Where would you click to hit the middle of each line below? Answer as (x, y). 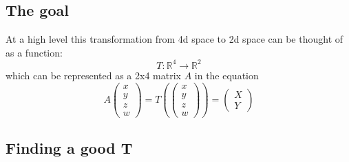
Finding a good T (69, 148)
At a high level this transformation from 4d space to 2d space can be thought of (174, 39)
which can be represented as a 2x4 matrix (93, 75)
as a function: (34, 52)
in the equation (226, 75)
